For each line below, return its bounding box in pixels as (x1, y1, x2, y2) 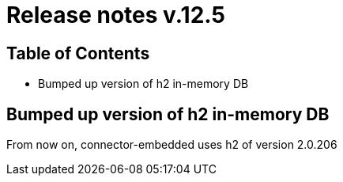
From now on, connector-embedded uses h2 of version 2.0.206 (6, 138, 337, 152)
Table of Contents (6, 43, 150, 63)
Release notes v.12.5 (6, 2, 225, 28)
